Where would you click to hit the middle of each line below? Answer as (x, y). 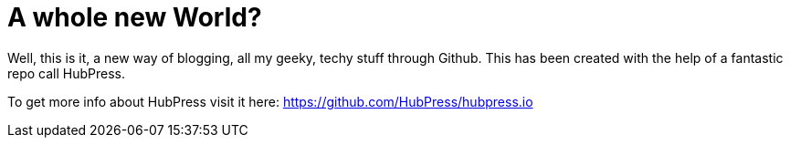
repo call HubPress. (67, 73)
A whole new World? (135, 17)
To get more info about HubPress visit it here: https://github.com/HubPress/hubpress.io (270, 101)
